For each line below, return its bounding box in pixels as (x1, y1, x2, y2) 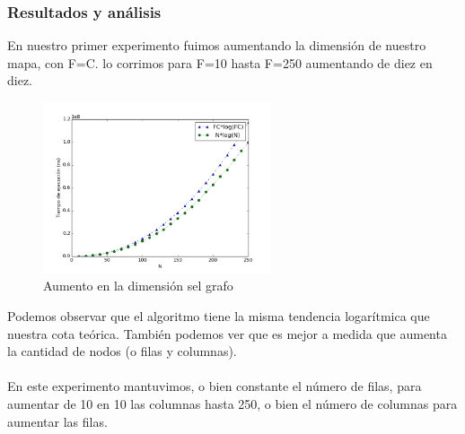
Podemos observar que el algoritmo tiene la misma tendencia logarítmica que (7, 306, 430, 325)
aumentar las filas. (7, 412, 108, 430)
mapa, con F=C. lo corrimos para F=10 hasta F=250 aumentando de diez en (7, 53, 433, 72)
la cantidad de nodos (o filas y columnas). (7, 342, 237, 360)
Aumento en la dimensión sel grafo (43, 276, 233, 295)
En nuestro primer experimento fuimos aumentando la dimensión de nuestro (7, 36, 426, 55)
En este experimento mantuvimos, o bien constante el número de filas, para (7, 377, 422, 395)
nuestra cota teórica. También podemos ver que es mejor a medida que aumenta (7, 324, 447, 343)
